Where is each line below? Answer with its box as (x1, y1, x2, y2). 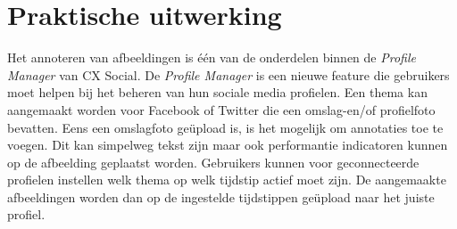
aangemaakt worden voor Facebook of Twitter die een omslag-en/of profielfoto (7, 100, 436, 119)
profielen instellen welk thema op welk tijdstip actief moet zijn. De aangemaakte (7, 170, 446, 189)
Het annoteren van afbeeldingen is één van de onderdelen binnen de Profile (7, 48, 416, 67)
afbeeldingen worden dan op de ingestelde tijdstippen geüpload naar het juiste (7, 187, 435, 206)
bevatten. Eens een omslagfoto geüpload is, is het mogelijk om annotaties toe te (7, 118, 444, 136)
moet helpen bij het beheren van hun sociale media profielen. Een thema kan (7, 83, 428, 102)
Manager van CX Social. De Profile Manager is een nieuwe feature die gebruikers (7, 65, 450, 84)
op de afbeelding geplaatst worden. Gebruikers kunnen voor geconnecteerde (7, 152, 420, 171)
